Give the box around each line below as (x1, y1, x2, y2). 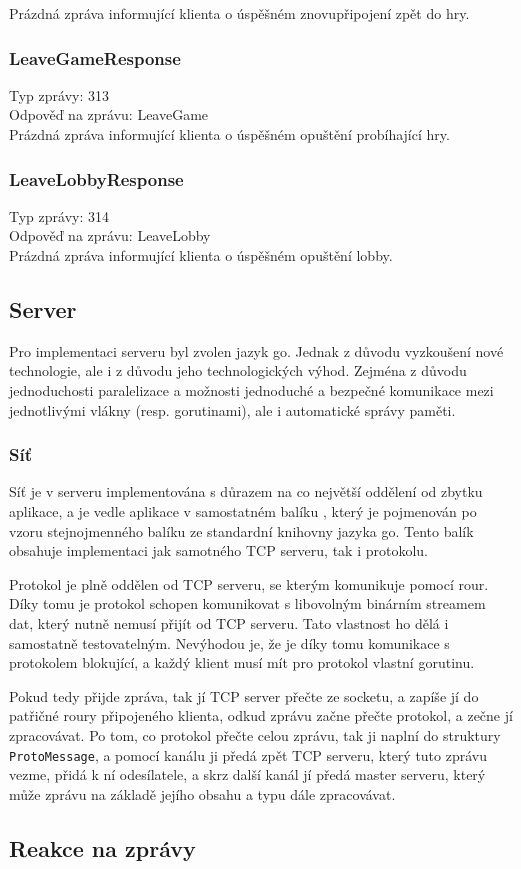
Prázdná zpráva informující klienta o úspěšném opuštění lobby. (9, 245, 393, 265)
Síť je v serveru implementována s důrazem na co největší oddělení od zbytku (9, 481, 483, 502)
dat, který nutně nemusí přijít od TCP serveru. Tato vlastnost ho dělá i (9, 612, 449, 633)
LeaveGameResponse (9, 45, 181, 70)
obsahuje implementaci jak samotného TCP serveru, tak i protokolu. (9, 540, 428, 561)
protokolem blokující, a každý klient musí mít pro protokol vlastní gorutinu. (9, 652, 475, 673)
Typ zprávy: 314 (9, 205, 109, 226)
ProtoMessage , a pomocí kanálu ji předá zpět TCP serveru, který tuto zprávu (9, 744, 488, 765)
